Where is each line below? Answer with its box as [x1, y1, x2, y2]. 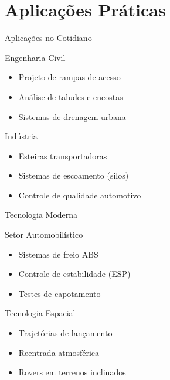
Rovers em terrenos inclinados [18, 366, 126, 378]
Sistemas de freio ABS [18, 248, 98, 260]
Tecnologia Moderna [5, 208, 78, 221]
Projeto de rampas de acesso [18, 71, 121, 83]
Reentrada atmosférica [18, 346, 100, 358]
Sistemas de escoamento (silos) [18, 169, 129, 182]
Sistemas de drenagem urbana [18, 110, 126, 122]
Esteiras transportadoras [18, 149, 107, 162]
